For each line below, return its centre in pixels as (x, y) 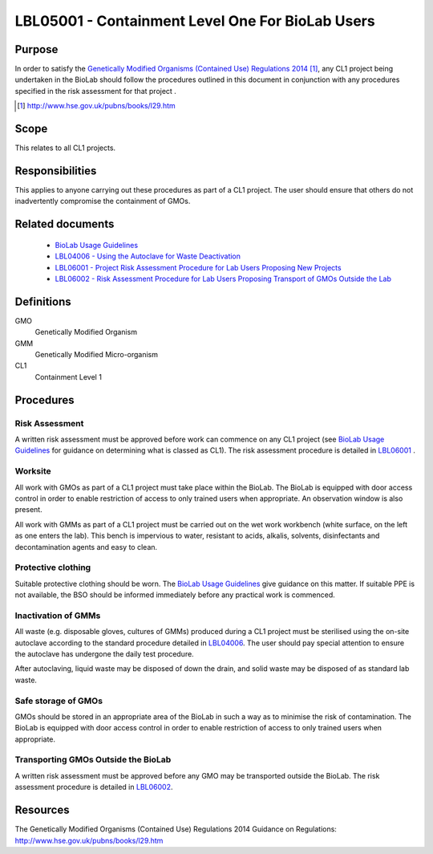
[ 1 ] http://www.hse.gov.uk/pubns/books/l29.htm (96, 106)
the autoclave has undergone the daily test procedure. (104, 653)
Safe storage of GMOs (59, 701)
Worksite (33, 471)
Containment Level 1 (68, 376)
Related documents (65, 224)
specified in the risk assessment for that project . (95, 91)
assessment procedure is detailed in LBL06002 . (94, 787)
